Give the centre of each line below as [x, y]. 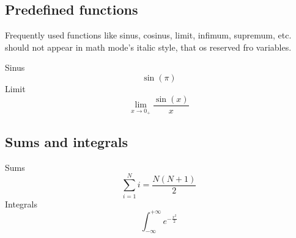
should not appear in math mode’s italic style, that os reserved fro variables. [148, 47]
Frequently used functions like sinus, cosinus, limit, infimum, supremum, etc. [148, 35]
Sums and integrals [67, 142]
